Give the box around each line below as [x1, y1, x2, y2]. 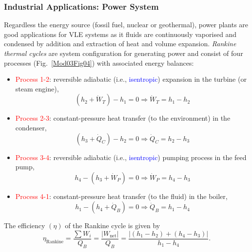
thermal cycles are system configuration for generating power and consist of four [4, 48, 243, 58]
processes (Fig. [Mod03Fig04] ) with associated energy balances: [4, 57, 194, 68]
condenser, [15, 122, 47, 132]
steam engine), [15, 83, 59, 93]
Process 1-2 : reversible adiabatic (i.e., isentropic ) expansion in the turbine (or [15, 74, 247, 84]
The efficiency [4, 220, 45, 231]
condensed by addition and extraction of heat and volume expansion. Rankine [4, 38, 236, 49]
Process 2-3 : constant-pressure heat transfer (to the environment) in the [15, 113, 231, 123]
